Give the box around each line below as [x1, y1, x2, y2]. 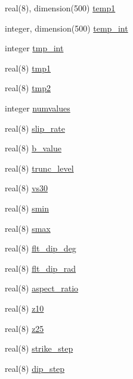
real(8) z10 [5, 302, 44, 314]
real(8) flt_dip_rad [5, 262, 76, 274]
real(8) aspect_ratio [5, 282, 79, 294]
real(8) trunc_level [5, 161, 74, 174]
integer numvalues [5, 101, 70, 114]
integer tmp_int [5, 42, 64, 54]
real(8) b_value [5, 142, 61, 154]
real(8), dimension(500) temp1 [5, 2, 116, 14]
